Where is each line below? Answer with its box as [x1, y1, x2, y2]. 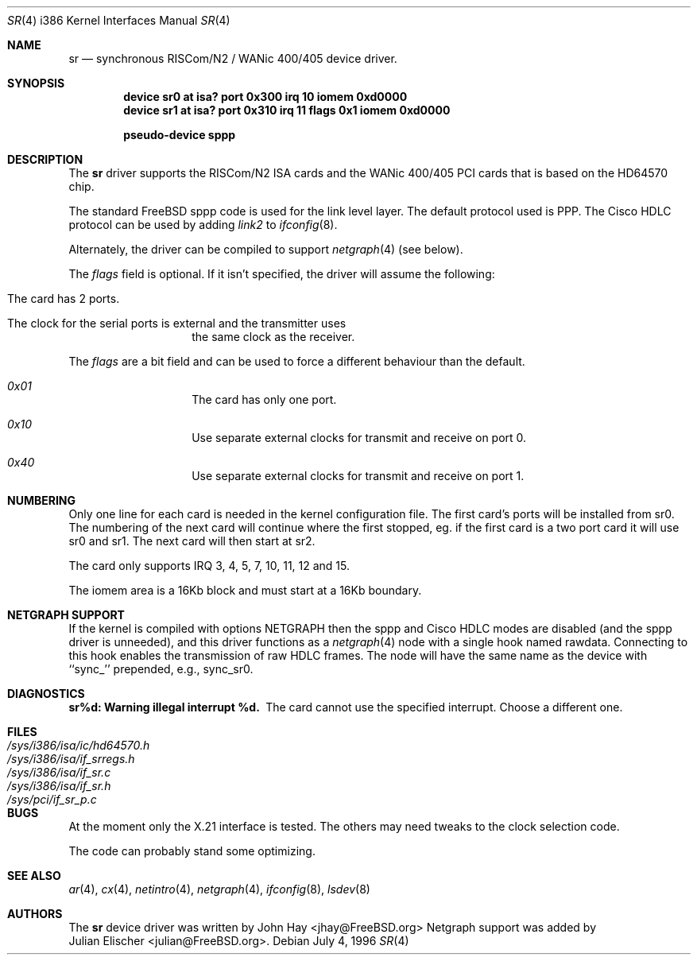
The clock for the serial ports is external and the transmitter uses [7, 316, 347, 330]
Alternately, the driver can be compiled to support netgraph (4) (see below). [68, 242, 463, 256]
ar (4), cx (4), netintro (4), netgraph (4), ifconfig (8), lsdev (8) [68, 882, 370, 896]
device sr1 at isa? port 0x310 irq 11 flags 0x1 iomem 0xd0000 [123, 103, 451, 117]
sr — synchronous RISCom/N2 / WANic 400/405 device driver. [68, 52, 397, 65]
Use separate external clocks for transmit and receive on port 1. [192, 469, 525, 482]
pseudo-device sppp [123, 128, 236, 141]
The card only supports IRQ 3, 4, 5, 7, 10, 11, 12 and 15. [68, 559, 350, 572]
